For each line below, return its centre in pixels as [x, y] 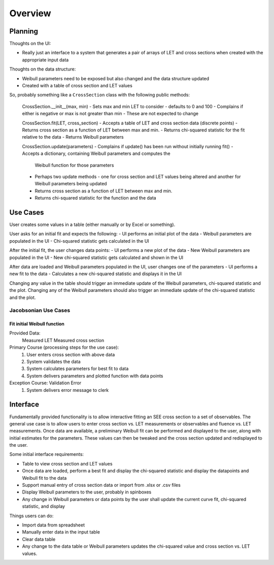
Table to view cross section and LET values [67, 463]
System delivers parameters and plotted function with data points [95, 376]
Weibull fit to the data [44, 478]
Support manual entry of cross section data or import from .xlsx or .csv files [101, 485]
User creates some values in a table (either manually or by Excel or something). [92, 224]
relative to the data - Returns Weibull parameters [73, 137]
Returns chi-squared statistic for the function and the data [96, 198]
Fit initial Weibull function [37, 324]
